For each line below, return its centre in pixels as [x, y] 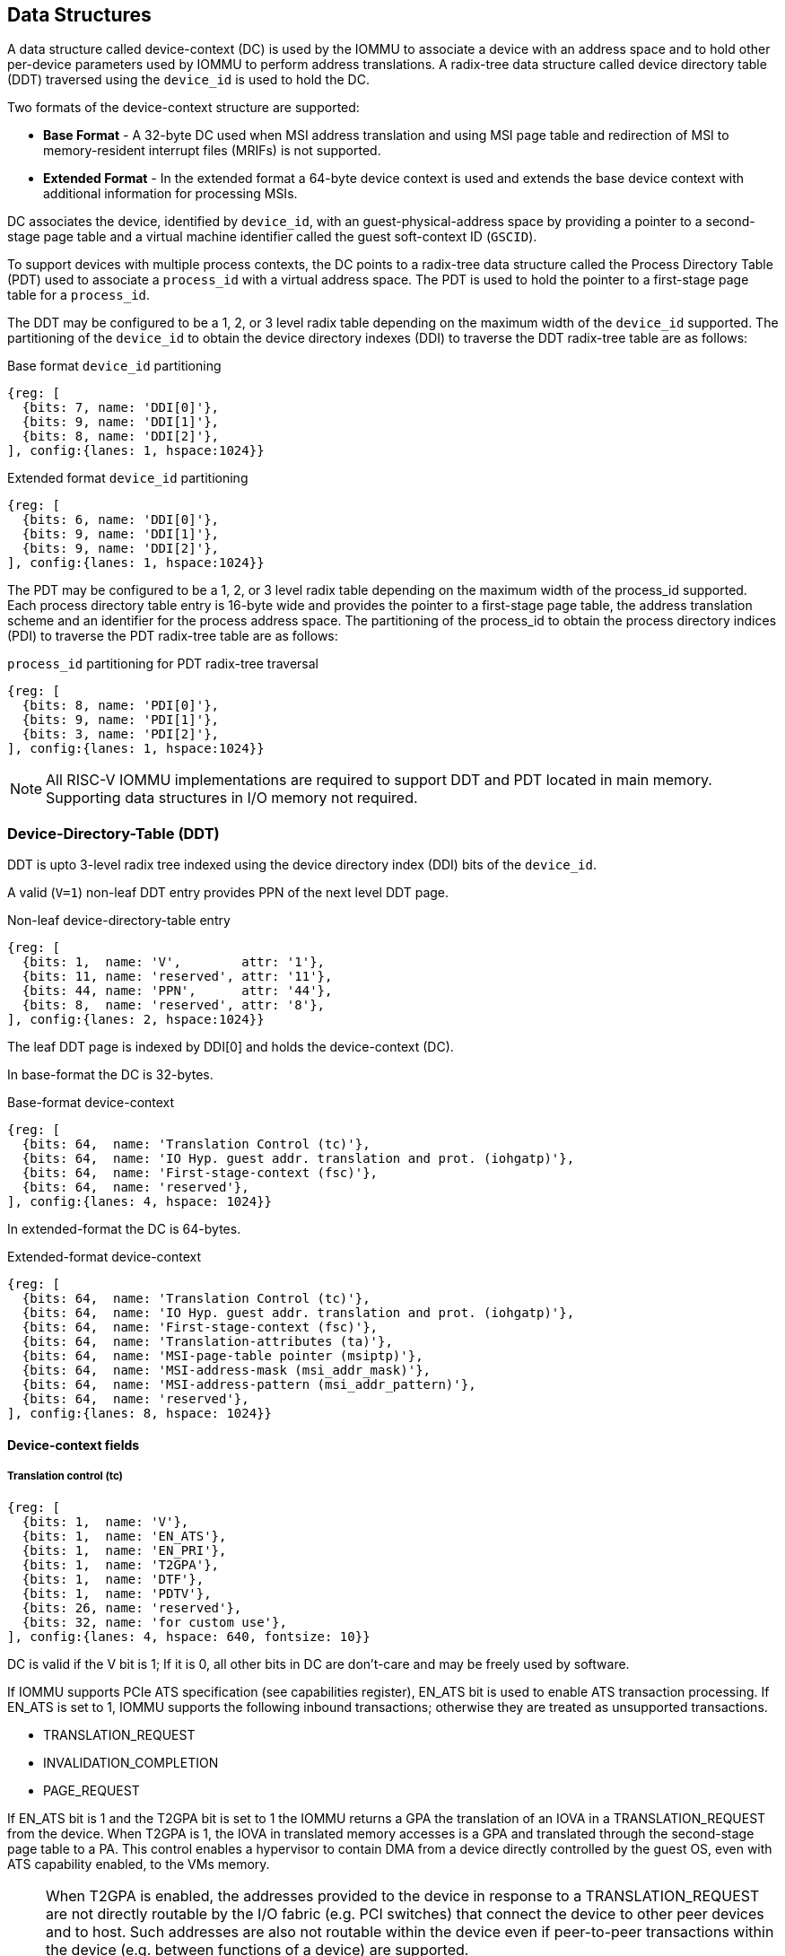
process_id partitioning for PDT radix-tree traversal [163, 664]
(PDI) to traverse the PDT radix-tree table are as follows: [173, 636]
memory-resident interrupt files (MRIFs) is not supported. [212, 151]
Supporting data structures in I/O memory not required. [232, 798]
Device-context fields [74, 1445]
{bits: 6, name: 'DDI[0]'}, [121, 520]
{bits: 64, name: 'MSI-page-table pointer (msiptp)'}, [222, 1356]
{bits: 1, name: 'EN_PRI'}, [124, 1550]
